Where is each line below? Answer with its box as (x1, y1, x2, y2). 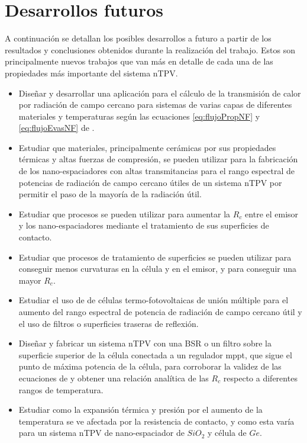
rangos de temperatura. (18, 383, 104, 396)
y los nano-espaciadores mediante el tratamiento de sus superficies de (18, 219, 269, 232)
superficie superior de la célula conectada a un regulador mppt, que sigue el (18, 348, 292, 361)
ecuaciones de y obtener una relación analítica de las (18, 371, 209, 384)
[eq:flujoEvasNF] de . (18, 121, 95, 134)
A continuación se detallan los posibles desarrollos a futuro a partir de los (5, 32, 272, 44)
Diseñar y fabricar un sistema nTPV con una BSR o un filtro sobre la (18, 337, 272, 349)
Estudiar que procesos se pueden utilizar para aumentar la (18, 207, 231, 220)
